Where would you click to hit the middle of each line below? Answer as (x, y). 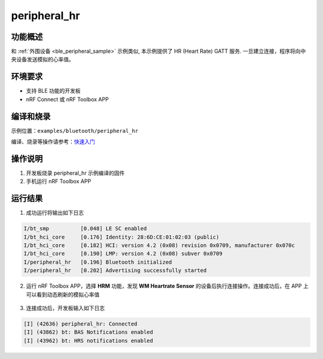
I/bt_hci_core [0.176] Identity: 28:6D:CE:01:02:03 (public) (121, 237)
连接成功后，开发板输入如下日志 (65, 308)
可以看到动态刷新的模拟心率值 (63, 294)
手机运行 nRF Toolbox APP (59, 181)
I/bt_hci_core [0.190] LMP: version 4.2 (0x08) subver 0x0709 (123, 254)
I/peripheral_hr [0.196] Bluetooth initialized (98, 262)
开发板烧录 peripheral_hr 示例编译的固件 (75, 173)
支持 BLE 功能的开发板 (53, 91)
